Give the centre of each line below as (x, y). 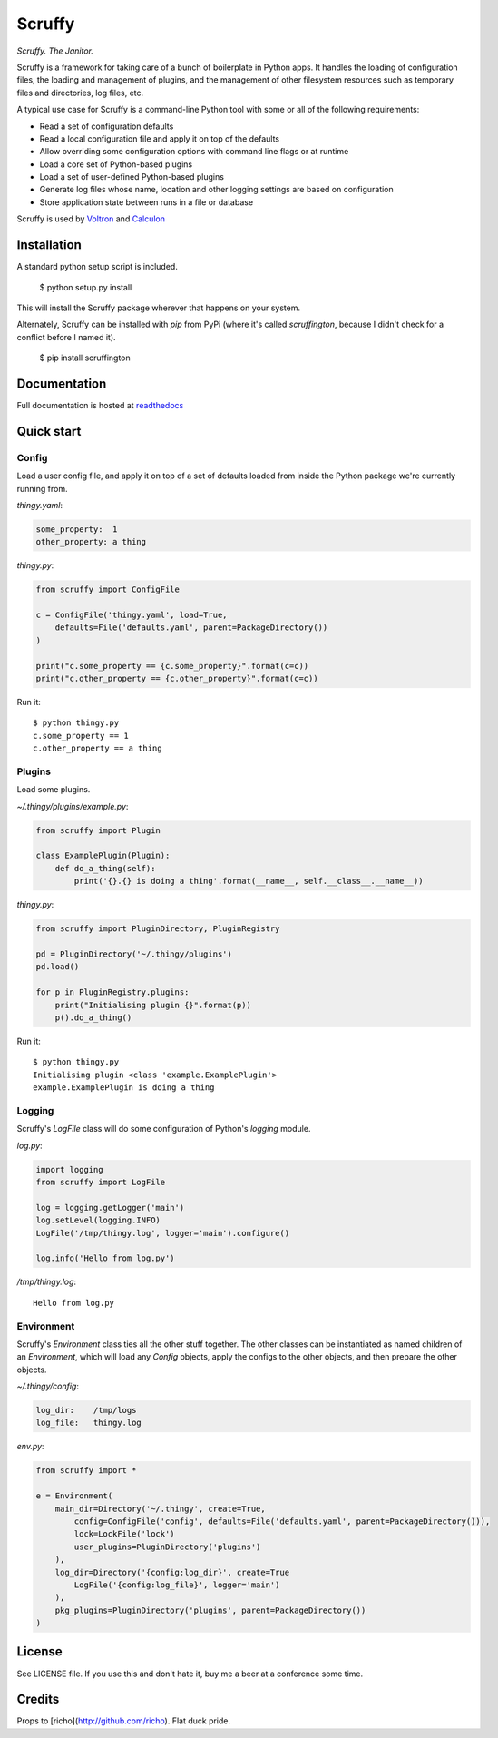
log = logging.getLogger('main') (110, 1208)
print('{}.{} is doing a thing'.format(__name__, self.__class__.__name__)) (249, 881)
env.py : (30, 1447)
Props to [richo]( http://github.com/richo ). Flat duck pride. (124, 1721)
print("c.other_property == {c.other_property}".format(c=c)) (177, 679)
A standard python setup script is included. (98, 267)
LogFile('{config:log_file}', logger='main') (177, 1585)
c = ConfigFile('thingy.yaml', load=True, (132, 615)
